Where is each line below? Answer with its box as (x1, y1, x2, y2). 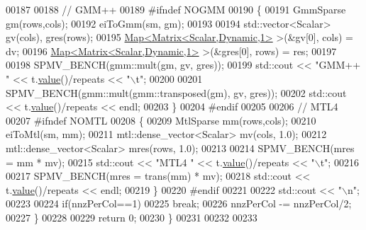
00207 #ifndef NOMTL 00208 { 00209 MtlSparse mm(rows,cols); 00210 (6, 113, 316, 127)
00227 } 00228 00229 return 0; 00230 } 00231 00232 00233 (6, 209, 257, 224)
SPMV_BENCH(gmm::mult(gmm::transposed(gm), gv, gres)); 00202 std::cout (6, 85, 347, 100)
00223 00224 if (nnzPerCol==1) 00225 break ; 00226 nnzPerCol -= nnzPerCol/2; (6, 196, 352, 211)
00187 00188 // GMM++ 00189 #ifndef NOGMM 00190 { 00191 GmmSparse (6, 2, 346, 16)
